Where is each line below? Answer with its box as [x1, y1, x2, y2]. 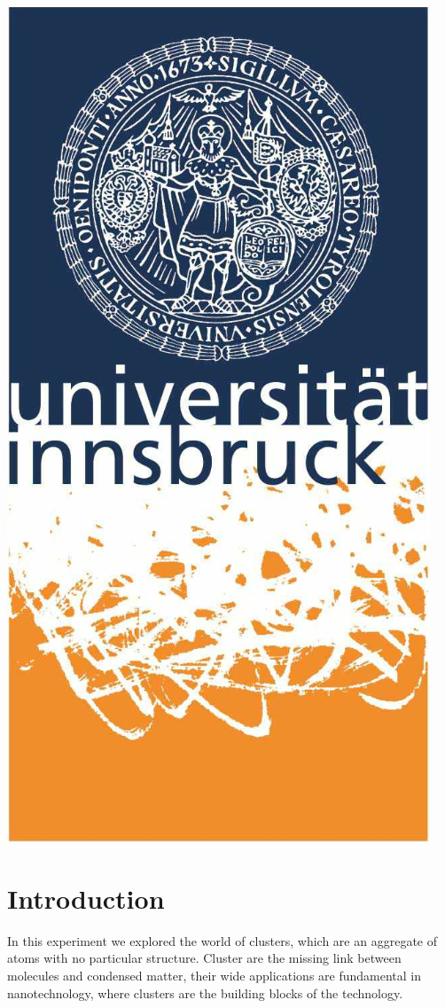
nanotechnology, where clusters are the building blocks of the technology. [7, 983, 403, 1002]
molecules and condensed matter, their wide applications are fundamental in [7, 965, 422, 984]
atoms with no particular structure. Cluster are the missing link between [7, 949, 402, 967]
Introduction [7, 879, 165, 916]
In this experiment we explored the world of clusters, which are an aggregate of [7, 931, 437, 949]
